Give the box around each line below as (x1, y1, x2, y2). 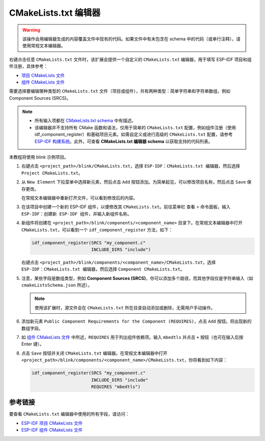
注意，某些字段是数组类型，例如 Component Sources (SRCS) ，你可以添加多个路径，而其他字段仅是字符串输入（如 (21, 275, 254, 281)
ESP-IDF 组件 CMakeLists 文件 (21, 427, 83, 433)
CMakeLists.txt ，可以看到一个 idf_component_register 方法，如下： (21, 226, 173, 233)
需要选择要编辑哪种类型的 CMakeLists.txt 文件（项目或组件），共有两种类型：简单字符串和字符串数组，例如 (9, 88, 231, 94)
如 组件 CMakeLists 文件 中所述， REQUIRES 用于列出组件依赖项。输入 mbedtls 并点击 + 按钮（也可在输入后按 (21, 334, 244, 340)
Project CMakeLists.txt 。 (21, 170, 83, 176)
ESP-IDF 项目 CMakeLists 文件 (21, 420, 83, 426)
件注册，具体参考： (9, 63, 48, 69)
